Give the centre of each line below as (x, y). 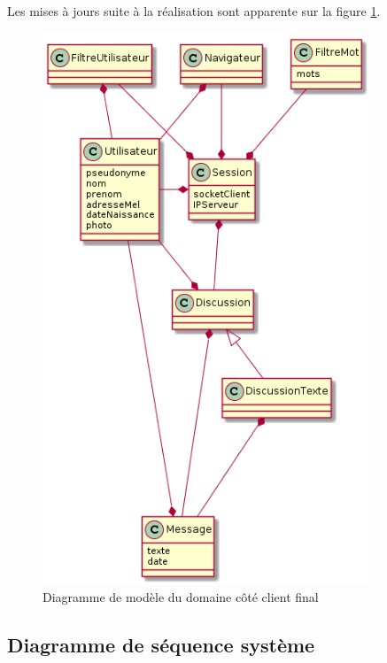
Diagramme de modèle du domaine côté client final (181, 596)
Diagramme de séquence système (161, 644)
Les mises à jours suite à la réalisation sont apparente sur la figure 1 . (194, 11)
